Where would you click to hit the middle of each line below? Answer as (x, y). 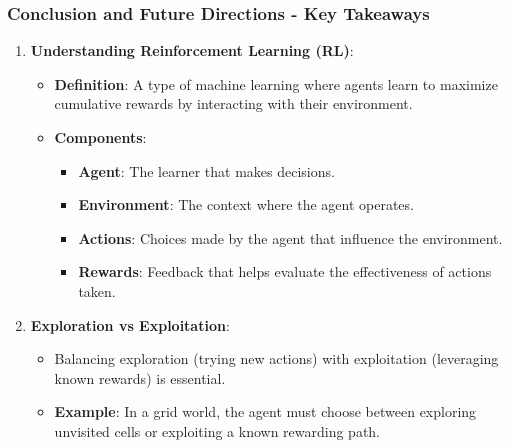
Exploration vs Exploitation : (130, 324)
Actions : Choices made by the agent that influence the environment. (290, 237)
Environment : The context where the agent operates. (246, 204)
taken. (97, 290)
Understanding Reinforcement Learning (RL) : (192, 50)
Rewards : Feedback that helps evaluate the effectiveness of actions (285, 271)
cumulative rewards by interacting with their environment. (233, 103)
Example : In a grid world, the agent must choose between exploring (265, 411)
